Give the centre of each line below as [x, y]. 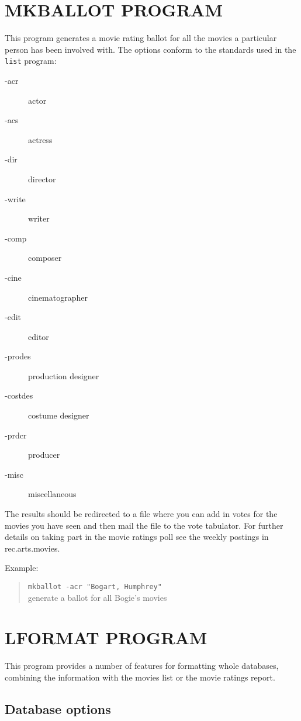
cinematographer [58, 297]
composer [45, 258]
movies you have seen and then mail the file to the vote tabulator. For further [144, 525]
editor [39, 336]
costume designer [59, 415]
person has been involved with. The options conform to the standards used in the [150, 49]
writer [39, 218]
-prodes [18, 356]
